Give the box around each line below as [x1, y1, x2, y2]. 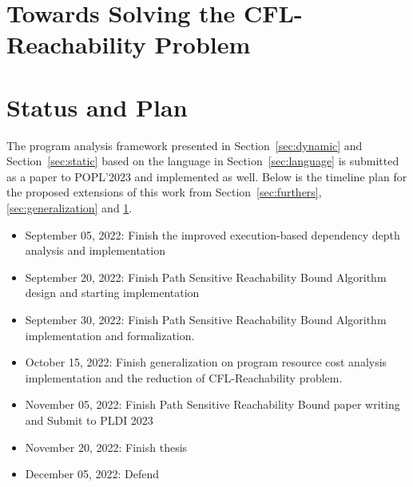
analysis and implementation [25, 242, 165, 259]
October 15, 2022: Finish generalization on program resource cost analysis [25, 354, 387, 370]
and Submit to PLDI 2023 [25, 412, 153, 428]
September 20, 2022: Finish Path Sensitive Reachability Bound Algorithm [25, 268, 387, 285]
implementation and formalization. [25, 327, 195, 343]
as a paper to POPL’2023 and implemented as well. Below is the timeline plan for [6, 168, 407, 184]
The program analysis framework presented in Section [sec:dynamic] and [6, 137, 363, 153]
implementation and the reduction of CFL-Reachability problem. [25, 369, 343, 386]
